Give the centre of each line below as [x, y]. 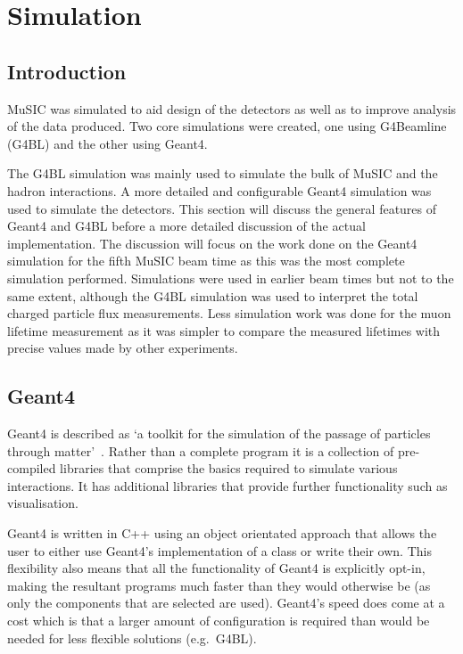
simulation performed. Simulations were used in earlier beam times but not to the [231, 278]
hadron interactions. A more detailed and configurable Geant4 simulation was [219, 190]
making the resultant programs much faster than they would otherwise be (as [219, 585]
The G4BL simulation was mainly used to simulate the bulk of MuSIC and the [223, 173]
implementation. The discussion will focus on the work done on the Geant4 [212, 243]
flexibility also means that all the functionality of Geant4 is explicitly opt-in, [216, 568]
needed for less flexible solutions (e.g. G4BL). [132, 638]
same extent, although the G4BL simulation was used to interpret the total [213, 295]
